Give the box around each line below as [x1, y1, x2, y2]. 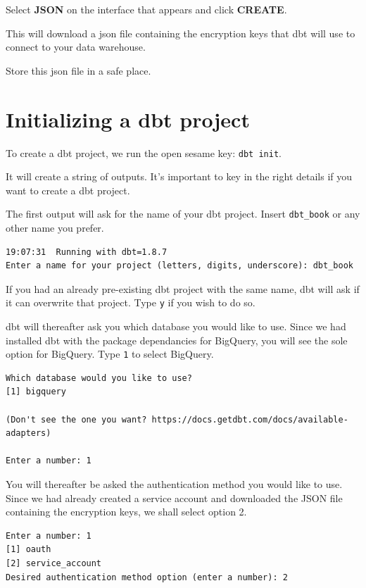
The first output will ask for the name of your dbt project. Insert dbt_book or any [6, 206, 360, 221]
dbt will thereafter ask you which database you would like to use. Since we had [6, 319, 346, 334]
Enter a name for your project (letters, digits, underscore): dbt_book [6, 261, 353, 271]
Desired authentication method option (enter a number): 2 [6, 572, 288, 582]
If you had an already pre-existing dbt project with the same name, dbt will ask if [6, 281, 360, 296]
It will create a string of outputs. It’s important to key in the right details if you [6, 169, 353, 184]
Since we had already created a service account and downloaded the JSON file [6, 490, 343, 505]
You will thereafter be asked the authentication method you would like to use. [6, 477, 343, 492]
